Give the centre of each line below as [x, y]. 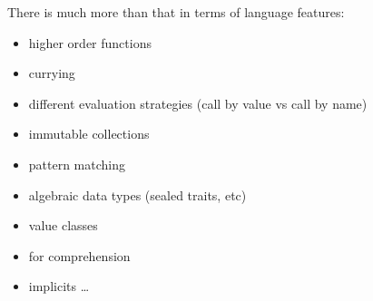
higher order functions [90, 42]
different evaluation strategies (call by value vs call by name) [198, 103]
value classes [63, 225]
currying [52, 73]
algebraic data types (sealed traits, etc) [137, 194]
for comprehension [79, 255]
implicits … [59, 286]
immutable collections [89, 134]
